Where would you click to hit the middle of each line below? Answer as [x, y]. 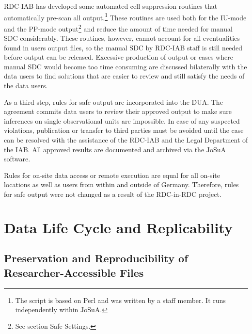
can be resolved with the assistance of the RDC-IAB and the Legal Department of [126, 140]
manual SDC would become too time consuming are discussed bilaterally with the [126, 66]
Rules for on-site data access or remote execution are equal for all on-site [112, 175]
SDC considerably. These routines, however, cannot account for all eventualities [122, 38]
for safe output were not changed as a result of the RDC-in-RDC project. [113, 194]
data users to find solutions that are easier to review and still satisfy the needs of [124, 76]
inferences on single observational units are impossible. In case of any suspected [122, 120]
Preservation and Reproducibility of [96, 258]
